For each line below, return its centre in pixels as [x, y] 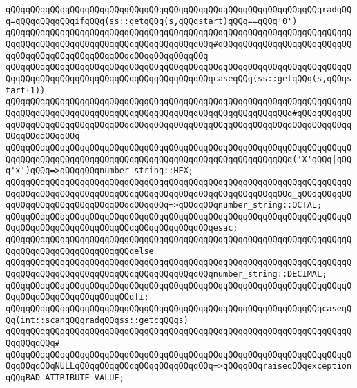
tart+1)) [26, 90]
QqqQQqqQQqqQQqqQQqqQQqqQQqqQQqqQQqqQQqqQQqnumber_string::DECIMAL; [166, 274]
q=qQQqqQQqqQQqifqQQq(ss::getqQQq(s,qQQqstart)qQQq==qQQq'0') [152, 21]
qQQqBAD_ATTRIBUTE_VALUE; [65, 378]
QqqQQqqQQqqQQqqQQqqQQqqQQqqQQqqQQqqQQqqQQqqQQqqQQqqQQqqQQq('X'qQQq [169, 159]
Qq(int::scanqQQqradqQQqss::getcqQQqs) [97, 320]
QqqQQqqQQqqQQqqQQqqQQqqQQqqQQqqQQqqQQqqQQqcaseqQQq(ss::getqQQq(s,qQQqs [179, 78]
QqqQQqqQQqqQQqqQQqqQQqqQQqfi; [77, 297]
